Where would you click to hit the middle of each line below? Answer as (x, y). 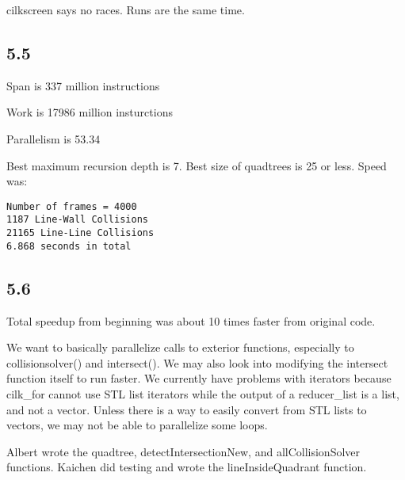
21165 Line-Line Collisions (80, 233)
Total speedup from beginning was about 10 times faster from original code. (191, 320)
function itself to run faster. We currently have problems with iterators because (199, 378)
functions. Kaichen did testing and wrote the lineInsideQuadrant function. (187, 467)
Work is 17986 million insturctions (90, 112)
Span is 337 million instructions (83, 85)
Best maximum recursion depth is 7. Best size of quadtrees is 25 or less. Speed (197, 165)
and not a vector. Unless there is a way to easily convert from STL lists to (187, 409)
